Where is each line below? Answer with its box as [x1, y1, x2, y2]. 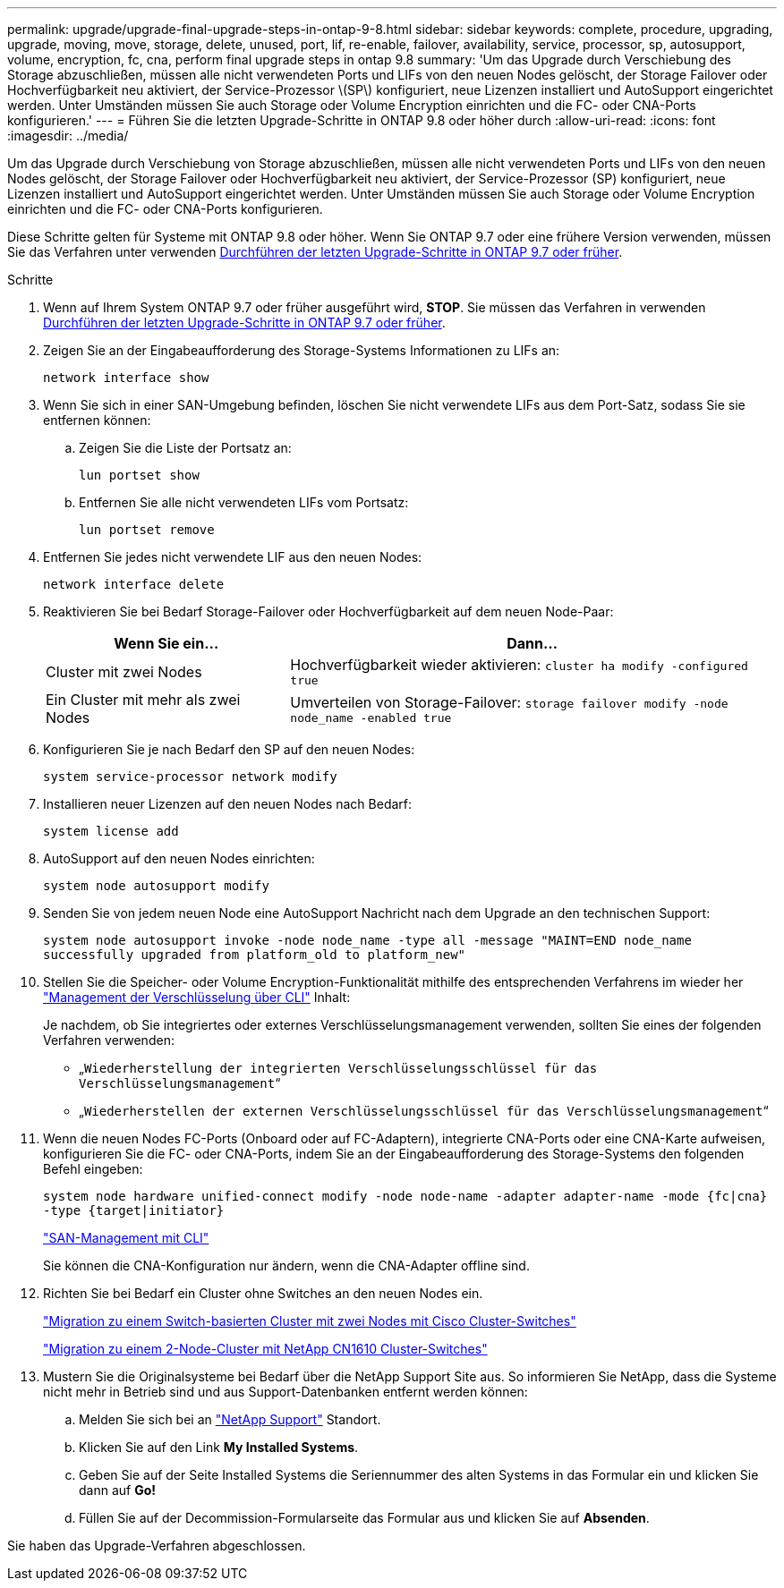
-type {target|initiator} [43, 1203, 225, 1218]
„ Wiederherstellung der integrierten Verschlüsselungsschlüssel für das [79, 1060, 598, 1075]
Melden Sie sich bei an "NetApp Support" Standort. [79, 1412, 381, 1427]
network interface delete [43, 577, 225, 591]
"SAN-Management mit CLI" [43, 1230, 209, 1245]
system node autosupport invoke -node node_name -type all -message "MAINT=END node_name [43, 933, 692, 947]
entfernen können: [43, 412, 151, 428]
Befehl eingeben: [43, 1161, 143, 1176]
